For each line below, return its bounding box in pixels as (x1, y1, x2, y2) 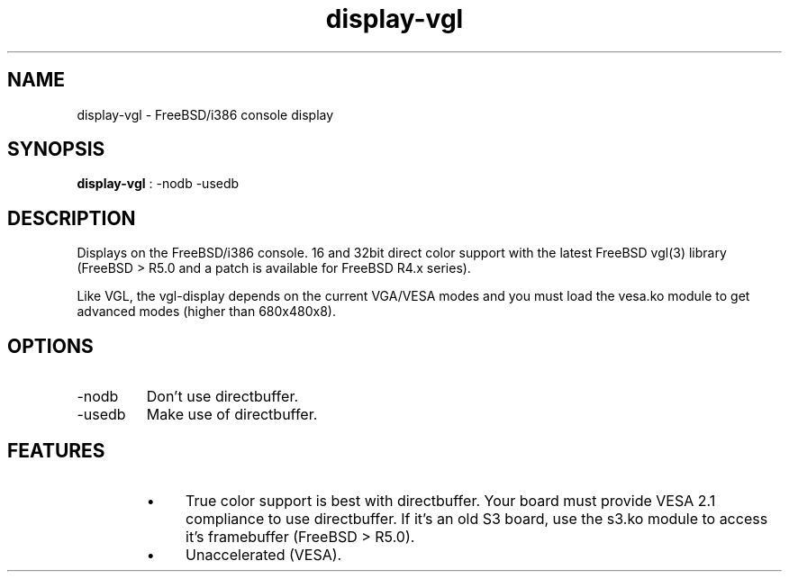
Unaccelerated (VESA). (186, 545, 342, 564)
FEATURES (7, 439, 105, 462)
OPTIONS (7, 334, 94, 357)
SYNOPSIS (7, 138, 105, 161)
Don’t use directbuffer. (146, 387, 299, 406)
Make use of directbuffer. (146, 405, 318, 424)
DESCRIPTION (7, 206, 136, 230)
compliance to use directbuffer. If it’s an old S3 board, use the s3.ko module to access (186, 509, 768, 528)
